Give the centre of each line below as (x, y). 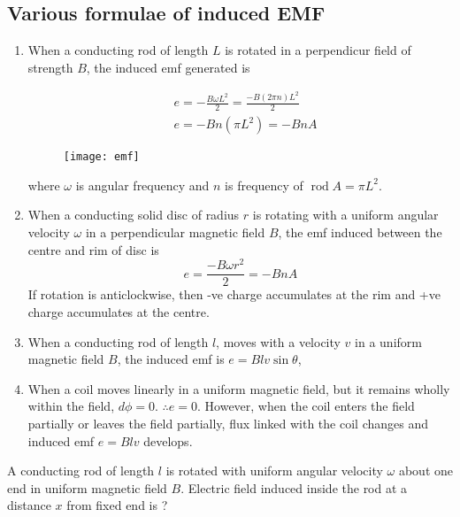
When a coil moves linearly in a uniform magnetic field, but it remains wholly (239, 388)
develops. (168, 440)
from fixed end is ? (117, 505)
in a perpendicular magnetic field (175, 232)
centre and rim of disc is (93, 249)
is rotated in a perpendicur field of (318, 50)
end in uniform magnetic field (87, 487)
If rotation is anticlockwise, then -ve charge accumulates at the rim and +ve (234, 294)
